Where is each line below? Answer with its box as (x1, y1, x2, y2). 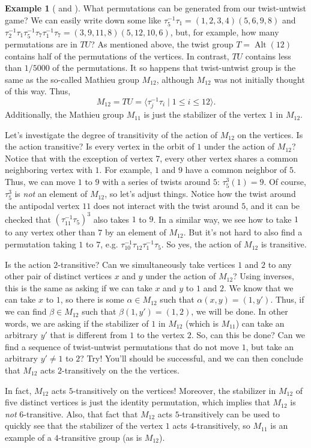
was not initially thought (214, 73, 305, 85)
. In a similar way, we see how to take (153, 213, 292, 225)
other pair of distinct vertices (5, 270, 112, 282)
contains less (245, 49, 291, 62)
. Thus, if (270, 293, 304, 306)
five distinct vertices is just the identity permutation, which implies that (5, 396, 270, 408)
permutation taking (5, 238, 76, 250)
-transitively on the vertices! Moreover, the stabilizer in (73, 384, 276, 396)
